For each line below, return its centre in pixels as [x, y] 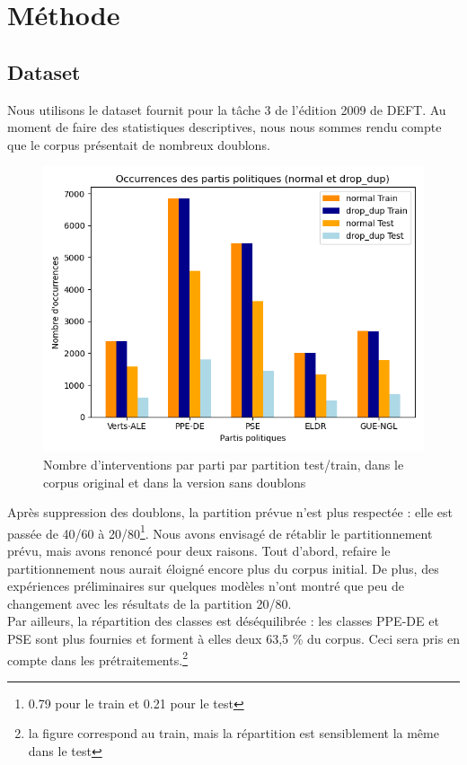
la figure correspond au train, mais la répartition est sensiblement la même [233, 733]
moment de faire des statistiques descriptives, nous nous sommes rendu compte [225, 127]
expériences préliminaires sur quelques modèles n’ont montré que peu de [206, 586]
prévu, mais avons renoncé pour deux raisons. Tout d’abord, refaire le [199, 550]
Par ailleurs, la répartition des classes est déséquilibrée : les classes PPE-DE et [223, 621]
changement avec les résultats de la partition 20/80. [150, 603]
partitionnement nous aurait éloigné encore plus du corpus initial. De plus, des [223, 568]
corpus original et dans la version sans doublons [175, 482]
